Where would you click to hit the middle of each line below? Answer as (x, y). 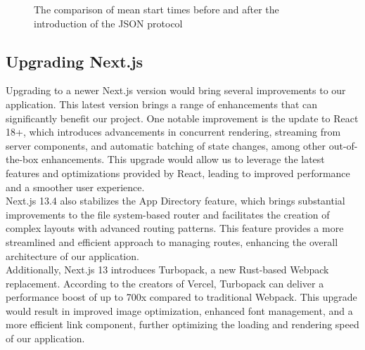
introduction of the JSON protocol (108, 23)
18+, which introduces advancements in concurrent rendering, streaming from (173, 132)
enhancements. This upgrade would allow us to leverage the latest (183, 159)
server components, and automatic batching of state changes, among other (166, 145)
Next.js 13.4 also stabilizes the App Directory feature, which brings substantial (175, 201)
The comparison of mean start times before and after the (156, 9)
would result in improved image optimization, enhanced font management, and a (179, 310)
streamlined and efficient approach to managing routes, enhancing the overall (172, 241)
